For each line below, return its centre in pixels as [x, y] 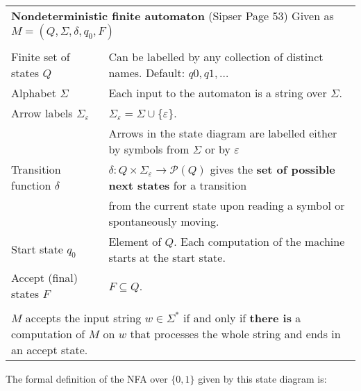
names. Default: [147, 73]
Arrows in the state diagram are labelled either [223, 133]
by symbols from [149, 149]
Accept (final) [45, 277]
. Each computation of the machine [259, 241]
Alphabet [34, 93]
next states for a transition [178, 185]
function [31, 185]
